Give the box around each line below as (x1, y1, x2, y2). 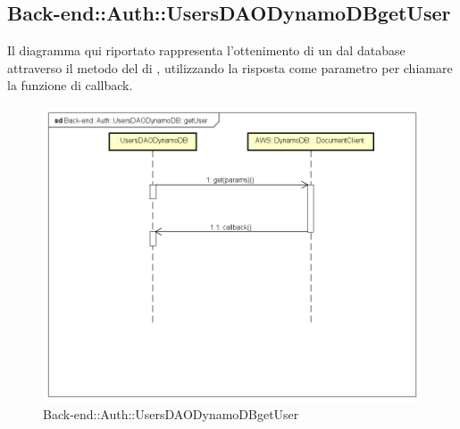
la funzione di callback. (7, 76, 133, 95)
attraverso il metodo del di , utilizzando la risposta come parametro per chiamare (7, 58, 453, 77)
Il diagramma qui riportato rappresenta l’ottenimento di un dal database (7, 41, 406, 60)
